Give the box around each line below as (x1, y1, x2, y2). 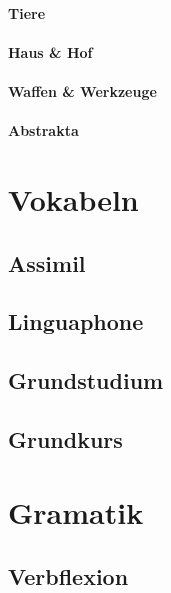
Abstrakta (8, 120, 79, 141)
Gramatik (8, 492, 144, 533)
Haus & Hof (8, 41, 93, 62)
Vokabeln (8, 178, 139, 219)
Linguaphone (8, 306, 144, 337)
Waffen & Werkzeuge (8, 80, 157, 101)
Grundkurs (8, 423, 123, 454)
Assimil (8, 247, 86, 278)
